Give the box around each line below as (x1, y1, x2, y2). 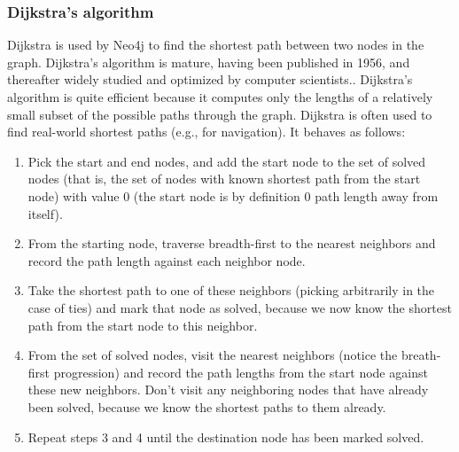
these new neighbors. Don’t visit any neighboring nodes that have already (27, 380, 429, 399)
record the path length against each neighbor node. (27, 251, 306, 269)
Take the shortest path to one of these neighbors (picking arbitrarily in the (27, 281, 435, 300)
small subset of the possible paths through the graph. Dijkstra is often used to (7, 105, 432, 123)
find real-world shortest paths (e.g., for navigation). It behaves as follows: (7, 122, 406, 141)
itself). (27, 204, 63, 222)
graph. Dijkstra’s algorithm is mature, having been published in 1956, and (7, 52, 410, 71)
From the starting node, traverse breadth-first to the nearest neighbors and (27, 234, 436, 253)
